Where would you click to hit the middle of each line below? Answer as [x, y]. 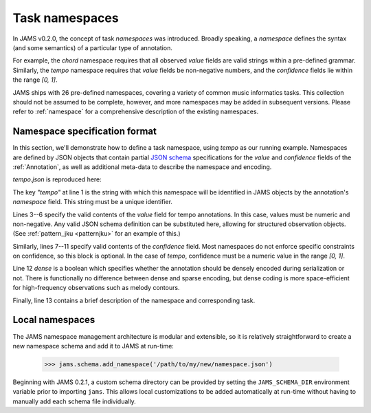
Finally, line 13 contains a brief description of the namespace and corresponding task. [134, 300]
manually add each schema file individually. [75, 401]
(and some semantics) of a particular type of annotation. [93, 47]
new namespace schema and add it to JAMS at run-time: [93, 346]
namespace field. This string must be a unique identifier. [93, 202]
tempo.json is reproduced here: [57, 179]
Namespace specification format [85, 132]
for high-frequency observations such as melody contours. [96, 288]
